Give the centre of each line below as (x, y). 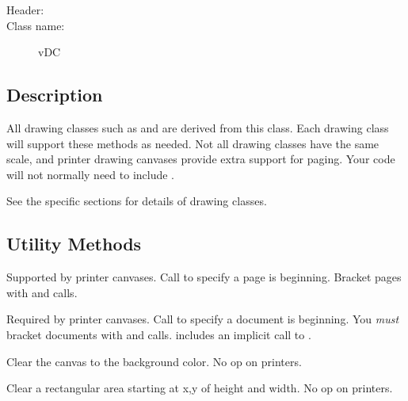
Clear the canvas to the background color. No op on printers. (154, 361)
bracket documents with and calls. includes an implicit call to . (159, 334)
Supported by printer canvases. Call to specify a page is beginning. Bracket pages (204, 277)
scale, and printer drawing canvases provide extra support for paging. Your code (201, 159)
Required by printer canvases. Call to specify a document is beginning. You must (203, 319)
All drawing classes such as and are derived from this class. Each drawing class (198, 127)
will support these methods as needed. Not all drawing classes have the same (193, 143)
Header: (25, 10)
